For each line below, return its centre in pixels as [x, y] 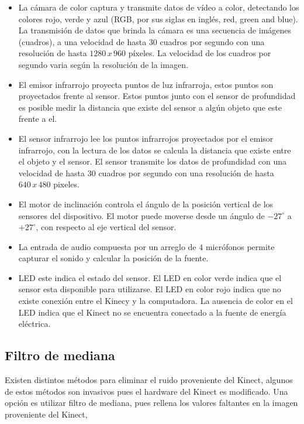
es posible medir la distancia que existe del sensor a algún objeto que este [150, 107]
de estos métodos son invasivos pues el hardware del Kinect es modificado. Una [146, 391]
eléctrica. [34, 324]
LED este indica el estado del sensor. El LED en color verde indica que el [150, 277]
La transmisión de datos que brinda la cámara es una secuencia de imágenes [155, 30]
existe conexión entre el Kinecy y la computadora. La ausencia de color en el [156, 301]
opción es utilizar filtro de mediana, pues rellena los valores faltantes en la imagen [151, 403]
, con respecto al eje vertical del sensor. [106, 227]
